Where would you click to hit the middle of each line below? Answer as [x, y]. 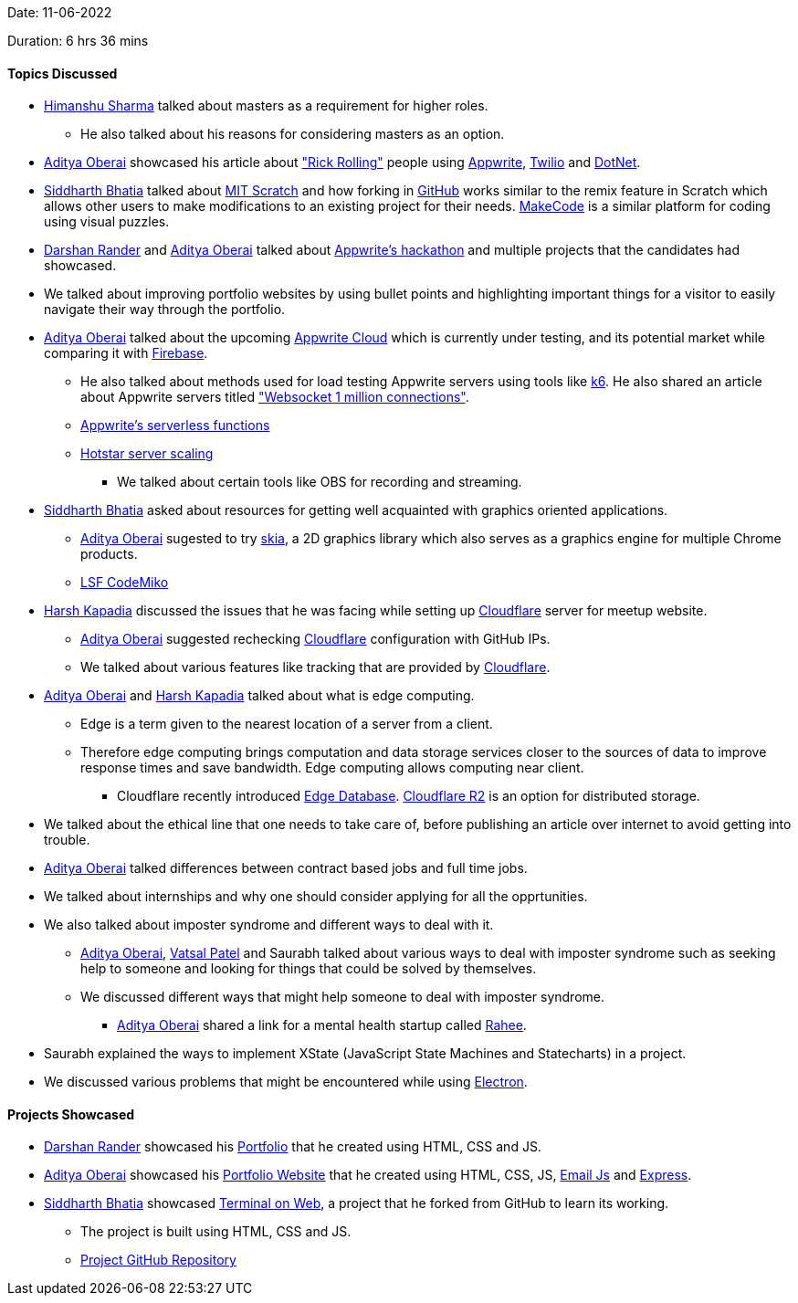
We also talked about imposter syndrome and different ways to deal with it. [269, 925]
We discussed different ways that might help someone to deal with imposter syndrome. [342, 997]
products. [109, 554]
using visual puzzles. [107, 222]
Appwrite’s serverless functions [175, 426]
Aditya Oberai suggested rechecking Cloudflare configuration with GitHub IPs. [315, 639]
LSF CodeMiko [125, 583]
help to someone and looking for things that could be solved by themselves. [309, 969]
